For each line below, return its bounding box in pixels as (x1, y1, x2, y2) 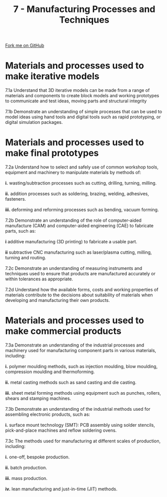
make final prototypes (5, 147, 99, 159)
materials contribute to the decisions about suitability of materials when (5, 292, 153, 298)
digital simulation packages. (5, 119, 63, 125)
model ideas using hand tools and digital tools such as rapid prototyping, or (5, 114, 161, 120)
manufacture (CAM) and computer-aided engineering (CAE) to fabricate (5, 223, 154, 229)
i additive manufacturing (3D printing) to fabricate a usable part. (5, 239, 137, 245)
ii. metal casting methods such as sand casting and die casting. (5, 380, 137, 385)
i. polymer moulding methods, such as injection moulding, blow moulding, (5, 364, 158, 369)
